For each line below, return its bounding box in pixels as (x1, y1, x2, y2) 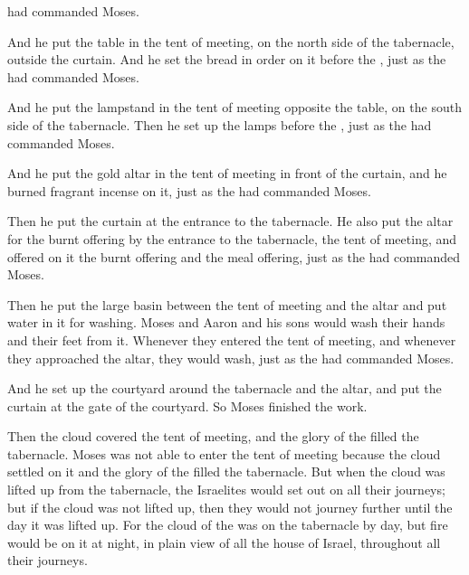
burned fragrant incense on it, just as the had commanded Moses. (7, 181, 371, 200)
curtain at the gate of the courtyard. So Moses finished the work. (7, 396, 368, 415)
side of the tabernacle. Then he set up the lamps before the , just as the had (7, 115, 432, 134)
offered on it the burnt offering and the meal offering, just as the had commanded (7, 247, 461, 266)
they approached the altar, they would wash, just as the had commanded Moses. (7, 348, 455, 367)
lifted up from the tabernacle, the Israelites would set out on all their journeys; (7, 480, 445, 499)
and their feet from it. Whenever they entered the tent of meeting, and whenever (7, 330, 456, 349)
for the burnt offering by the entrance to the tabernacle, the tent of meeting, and (7, 229, 457, 248)
